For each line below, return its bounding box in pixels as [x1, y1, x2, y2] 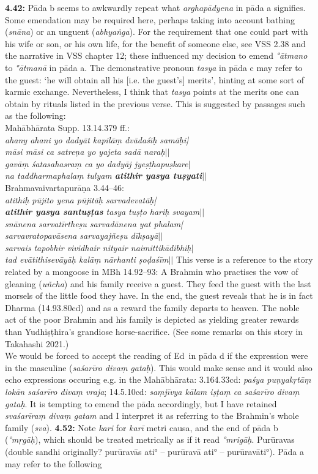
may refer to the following [5, 457, 102, 470]
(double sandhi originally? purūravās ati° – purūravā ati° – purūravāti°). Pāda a [5, 445, 304, 457]
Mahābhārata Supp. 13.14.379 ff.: [5, 121, 130, 134]
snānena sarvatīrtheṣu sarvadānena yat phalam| [5, 217, 183, 230]
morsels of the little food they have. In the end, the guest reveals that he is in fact [5, 289, 313, 302]
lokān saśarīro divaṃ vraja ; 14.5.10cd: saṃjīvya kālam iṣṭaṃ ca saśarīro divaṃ [5, 385, 300, 397]
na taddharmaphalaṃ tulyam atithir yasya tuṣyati [5, 169, 202, 182]
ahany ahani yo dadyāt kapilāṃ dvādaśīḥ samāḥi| [5, 133, 189, 146]
